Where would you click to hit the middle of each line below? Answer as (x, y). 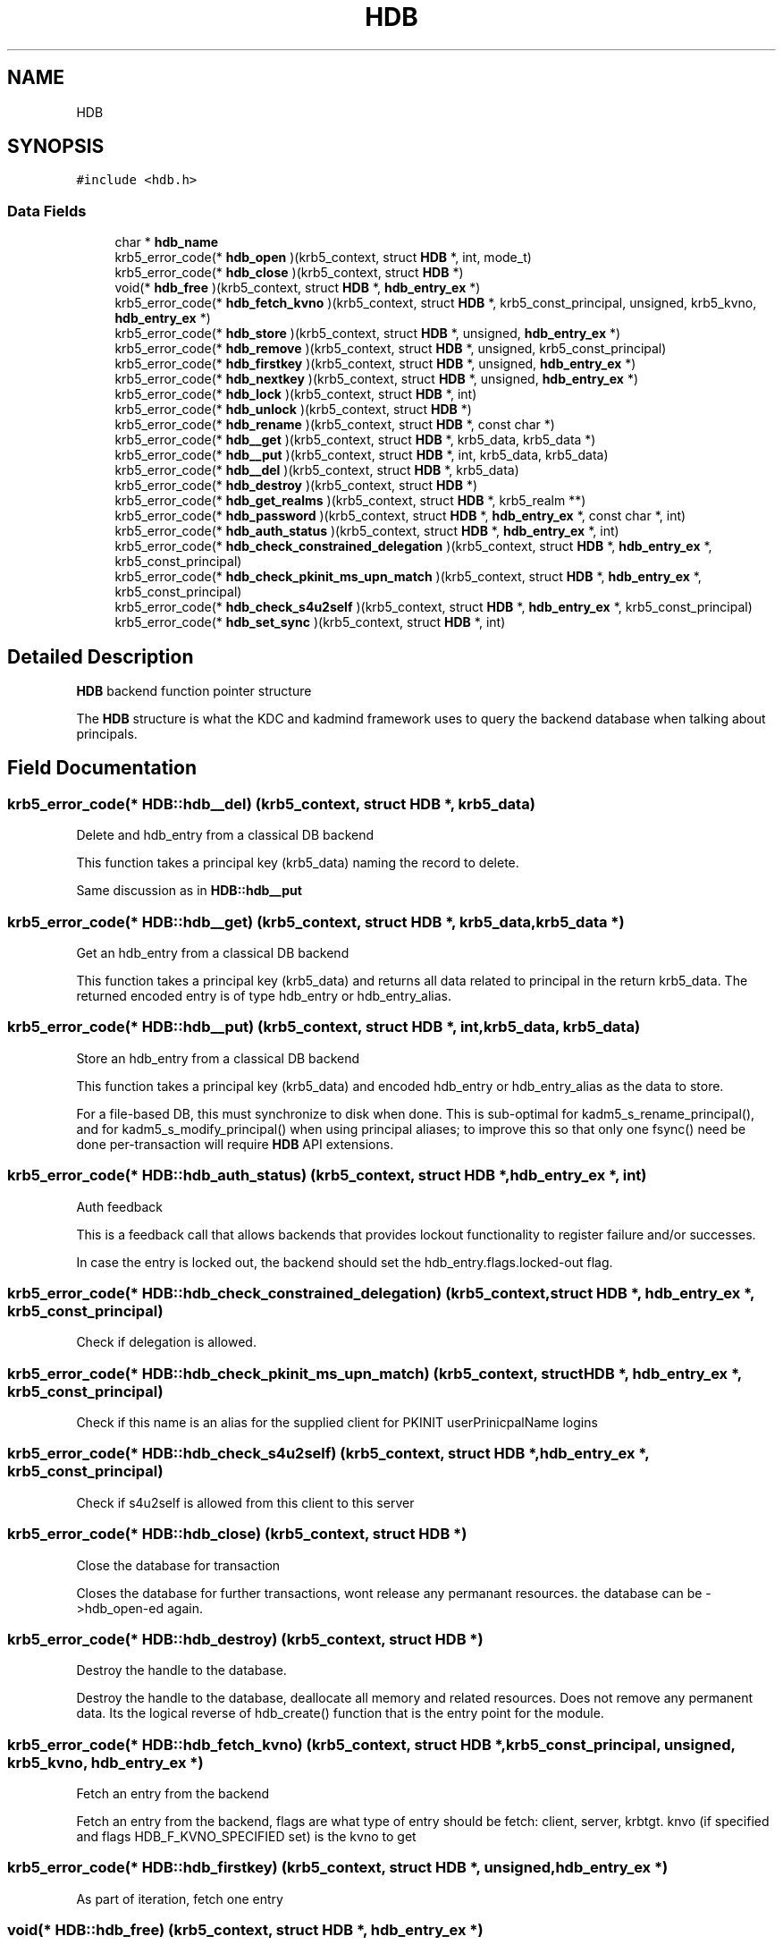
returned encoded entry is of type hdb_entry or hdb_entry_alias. (264, 996)
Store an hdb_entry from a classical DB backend (218, 1058)
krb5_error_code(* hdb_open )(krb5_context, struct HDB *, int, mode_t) (323, 258)
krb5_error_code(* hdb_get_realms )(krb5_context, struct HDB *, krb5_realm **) (350, 501)
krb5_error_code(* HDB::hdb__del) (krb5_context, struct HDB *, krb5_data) (271, 803)
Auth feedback (120, 1206)
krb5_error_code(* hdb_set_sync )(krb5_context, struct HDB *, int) (310, 622)
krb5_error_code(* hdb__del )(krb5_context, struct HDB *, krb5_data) (317, 470)
